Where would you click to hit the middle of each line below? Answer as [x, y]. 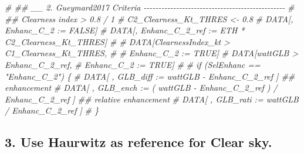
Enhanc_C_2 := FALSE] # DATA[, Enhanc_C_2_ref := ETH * [125, 30]
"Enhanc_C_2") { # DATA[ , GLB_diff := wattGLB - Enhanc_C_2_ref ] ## [150, 76]
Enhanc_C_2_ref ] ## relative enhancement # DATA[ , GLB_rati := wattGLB [152, 99]
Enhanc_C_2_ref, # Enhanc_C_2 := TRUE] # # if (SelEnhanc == [133, 64]
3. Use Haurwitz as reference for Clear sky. [139, 142]
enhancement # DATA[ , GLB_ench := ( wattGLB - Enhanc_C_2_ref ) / [141, 88]
